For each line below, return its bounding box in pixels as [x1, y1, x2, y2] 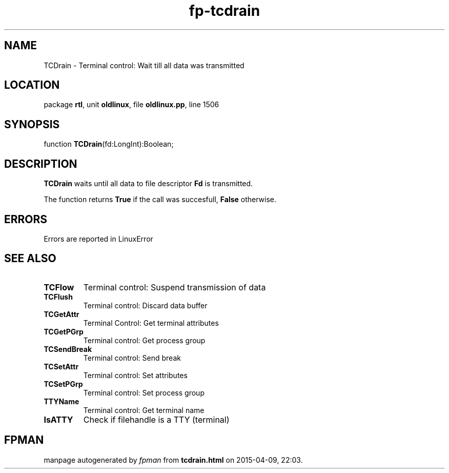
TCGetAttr [44, 309, 79, 319]
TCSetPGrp [44, 379, 83, 388]
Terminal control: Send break [83, 353, 181, 362]
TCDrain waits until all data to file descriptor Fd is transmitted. [44, 179, 253, 188]
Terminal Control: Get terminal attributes [83, 318, 219, 327]
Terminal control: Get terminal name [83, 405, 205, 415]
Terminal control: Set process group [83, 388, 205, 397]
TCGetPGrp [44, 327, 84, 336]
